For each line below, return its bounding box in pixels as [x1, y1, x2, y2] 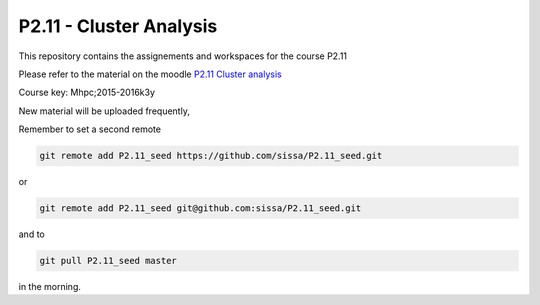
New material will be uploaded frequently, [18, 105, 190, 117]
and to [18, 228, 45, 240]
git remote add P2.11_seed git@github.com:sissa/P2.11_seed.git [39, 203, 362, 214]
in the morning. [18, 281, 82, 293]
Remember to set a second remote [18, 123, 162, 135]
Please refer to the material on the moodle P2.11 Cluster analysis [18, 68, 282, 80]
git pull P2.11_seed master [39, 255, 177, 267]
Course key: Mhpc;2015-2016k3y [18, 86, 155, 99]
